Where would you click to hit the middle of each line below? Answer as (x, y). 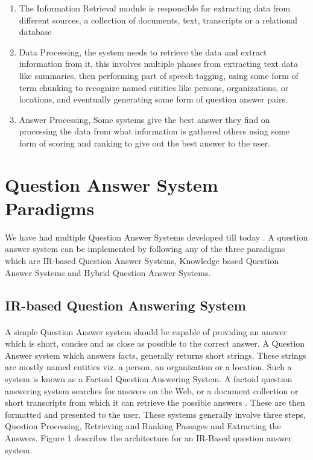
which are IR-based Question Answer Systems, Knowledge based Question (142, 261)
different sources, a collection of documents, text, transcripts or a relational (158, 20)
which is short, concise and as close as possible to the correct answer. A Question (155, 343)
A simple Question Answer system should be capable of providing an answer (146, 331)
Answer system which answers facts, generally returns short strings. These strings (156, 355)
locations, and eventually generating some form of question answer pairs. (153, 99)
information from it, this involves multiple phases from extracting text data (158, 64)
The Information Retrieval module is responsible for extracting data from (155, 8)
